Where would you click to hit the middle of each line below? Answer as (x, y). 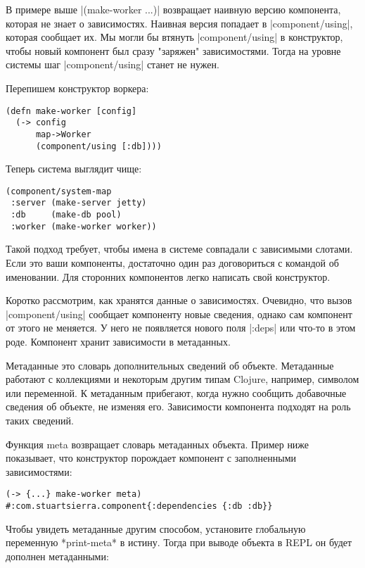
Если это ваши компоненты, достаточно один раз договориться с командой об (172, 263)
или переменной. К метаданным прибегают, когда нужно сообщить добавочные (176, 392)
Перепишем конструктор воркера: (77, 88)
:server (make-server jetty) (79, 203)
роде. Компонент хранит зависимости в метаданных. (118, 341)
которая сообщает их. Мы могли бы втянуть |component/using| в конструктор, (174, 37)
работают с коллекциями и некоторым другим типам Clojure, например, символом (182, 379)
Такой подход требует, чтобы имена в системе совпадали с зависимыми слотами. (179, 249)
